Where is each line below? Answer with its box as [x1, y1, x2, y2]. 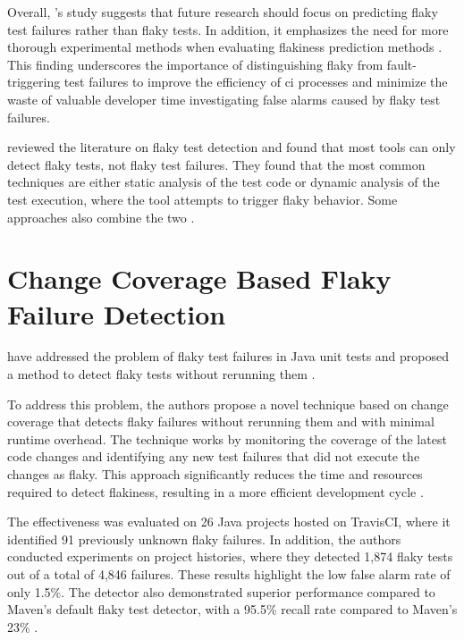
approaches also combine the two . [7, 207, 195, 226]
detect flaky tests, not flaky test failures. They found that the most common [7, 155, 426, 173]
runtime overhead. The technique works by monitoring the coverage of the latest [7, 429, 447, 448]
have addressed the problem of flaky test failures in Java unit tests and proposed [7, 347, 450, 366]
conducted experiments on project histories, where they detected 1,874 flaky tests [7, 547, 453, 566]
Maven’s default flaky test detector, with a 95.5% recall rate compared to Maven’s [7, 600, 458, 619]
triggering [7, 72, 61, 91]
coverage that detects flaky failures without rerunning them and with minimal [7, 412, 434, 431]
